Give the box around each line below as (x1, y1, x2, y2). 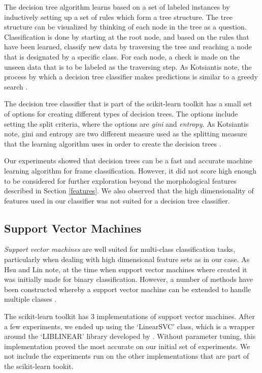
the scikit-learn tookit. (4, 361, 74, 371)
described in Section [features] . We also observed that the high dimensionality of (4, 185, 254, 196)
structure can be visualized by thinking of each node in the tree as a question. (4, 21, 247, 32)
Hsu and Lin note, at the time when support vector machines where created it (4, 264, 247, 274)
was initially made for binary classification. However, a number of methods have (4, 274, 253, 284)
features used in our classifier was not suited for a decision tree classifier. (4, 195, 230, 206)
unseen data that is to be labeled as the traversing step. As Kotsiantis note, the (4, 61, 252, 72)
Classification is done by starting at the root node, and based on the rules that (4, 31, 249, 42)
